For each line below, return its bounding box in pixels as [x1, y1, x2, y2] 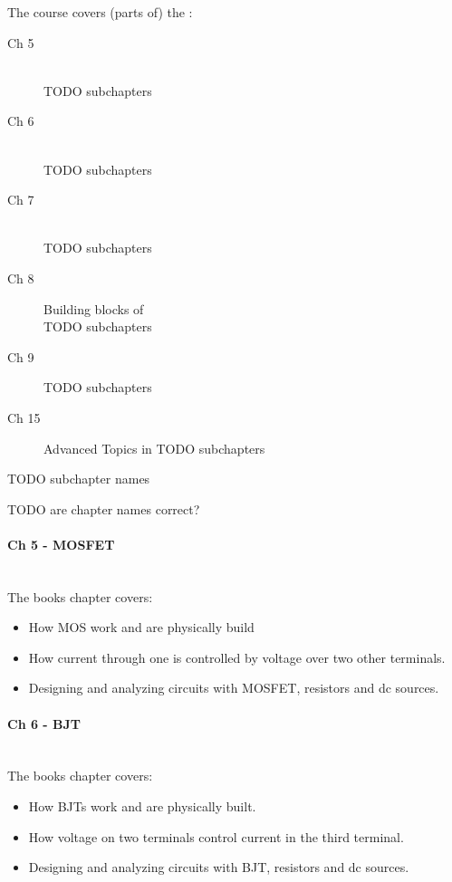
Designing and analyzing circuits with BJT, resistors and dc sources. [28, 858, 409, 877]
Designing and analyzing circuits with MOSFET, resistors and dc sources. [28, 678, 439, 697]
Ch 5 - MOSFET [7, 534, 115, 553]
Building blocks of [43, 299, 144, 318]
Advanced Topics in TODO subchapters [43, 438, 265, 457]
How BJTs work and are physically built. [28, 797, 256, 816]
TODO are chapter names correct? [7, 499, 200, 518]
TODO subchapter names [7, 469, 150, 488]
